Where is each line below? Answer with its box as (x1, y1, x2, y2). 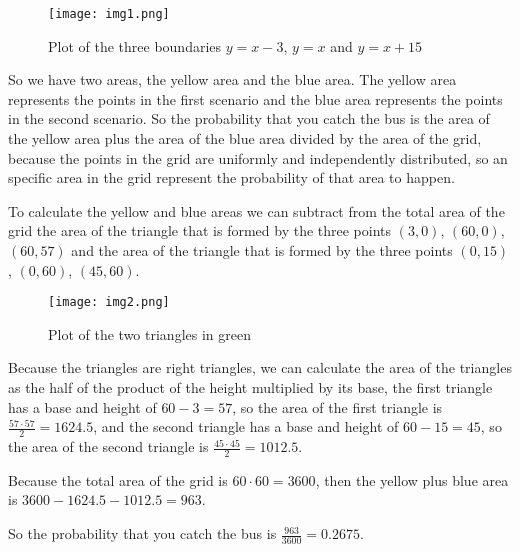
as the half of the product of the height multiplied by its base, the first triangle (8, 377, 493, 398)
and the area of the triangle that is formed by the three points (71, 240, 453, 260)
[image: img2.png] (48, 295, 170, 310)
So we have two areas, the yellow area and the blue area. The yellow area (8, 69, 457, 90)
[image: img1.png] (48, 7, 170, 21)
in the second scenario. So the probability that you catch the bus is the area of (8, 108, 490, 129)
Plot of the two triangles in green (48, 323, 251, 344)
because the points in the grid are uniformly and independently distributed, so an (8, 147, 508, 168)
